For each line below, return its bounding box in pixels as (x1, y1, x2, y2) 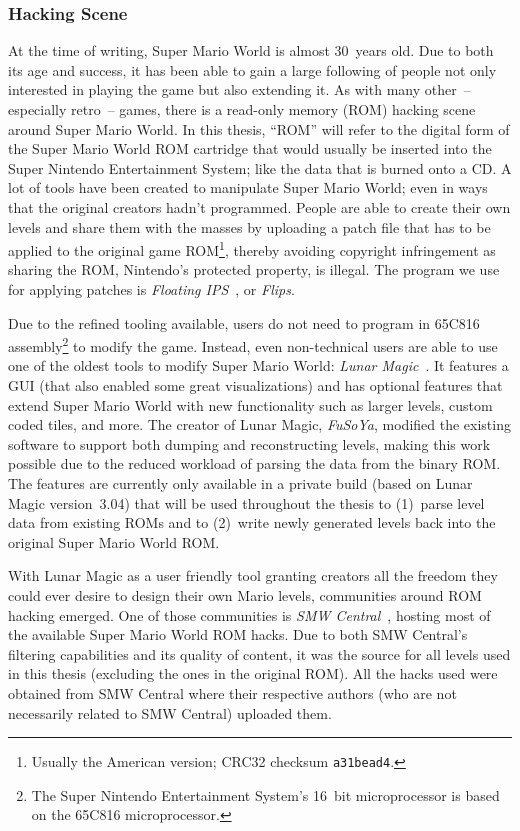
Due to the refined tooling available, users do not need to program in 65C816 (8, 312, 480, 333)
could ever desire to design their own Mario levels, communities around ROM (8, 584, 482, 605)
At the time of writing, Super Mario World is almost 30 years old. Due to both (8, 40, 494, 61)
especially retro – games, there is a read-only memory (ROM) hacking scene (8, 99, 476, 119)
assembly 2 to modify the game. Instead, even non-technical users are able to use (8, 333, 498, 356)
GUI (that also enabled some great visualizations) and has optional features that (8, 375, 503, 396)
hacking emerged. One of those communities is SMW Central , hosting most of (8, 604, 491, 625)
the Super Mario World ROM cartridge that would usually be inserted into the (8, 138, 492, 159)
